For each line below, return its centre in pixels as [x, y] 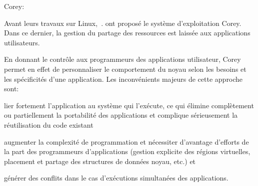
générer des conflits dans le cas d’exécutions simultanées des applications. [116, 178]
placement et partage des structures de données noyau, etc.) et [100, 161]
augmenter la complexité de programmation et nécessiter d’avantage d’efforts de [126, 141]
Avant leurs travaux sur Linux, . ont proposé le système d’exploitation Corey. [123, 23]
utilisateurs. [22, 42]
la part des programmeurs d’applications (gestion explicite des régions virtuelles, [127, 151]
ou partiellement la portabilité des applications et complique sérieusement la [121, 115]
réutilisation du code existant [49, 124]
